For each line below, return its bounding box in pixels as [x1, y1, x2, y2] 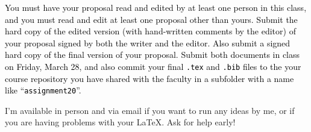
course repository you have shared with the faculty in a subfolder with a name [5, 72, 294, 84]
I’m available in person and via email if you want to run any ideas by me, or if [5, 104, 295, 116]
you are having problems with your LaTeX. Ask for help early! [5, 116, 236, 128]
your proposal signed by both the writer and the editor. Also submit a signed [5, 36, 291, 49]
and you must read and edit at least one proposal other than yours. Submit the [5, 13, 298, 25]
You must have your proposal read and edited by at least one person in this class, [5, 1, 307, 13]
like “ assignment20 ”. [5, 84, 81, 96]
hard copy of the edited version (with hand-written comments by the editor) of [5, 25, 296, 37]
